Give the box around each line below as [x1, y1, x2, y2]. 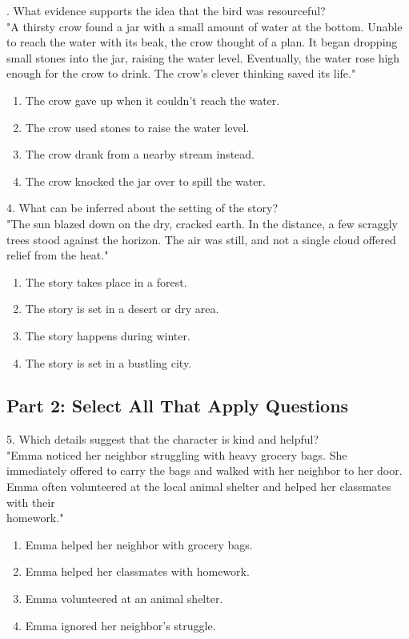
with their [6, 493, 55, 510]
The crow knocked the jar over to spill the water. [25, 172, 266, 189]
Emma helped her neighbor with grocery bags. [25, 536, 253, 553]
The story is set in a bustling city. [25, 354, 192, 371]
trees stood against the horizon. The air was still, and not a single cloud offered [6, 231, 396, 247]
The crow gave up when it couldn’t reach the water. [25, 91, 280, 108]
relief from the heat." [6, 247, 109, 263]
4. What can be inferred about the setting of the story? [6, 199, 279, 216]
